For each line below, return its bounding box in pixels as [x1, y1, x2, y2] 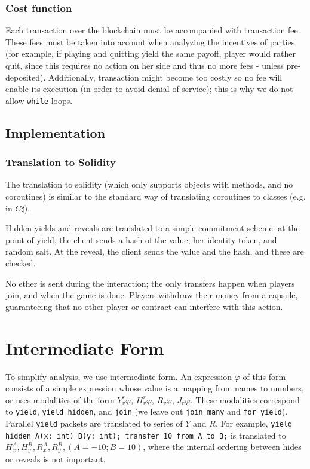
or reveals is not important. [5, 452, 106, 465]
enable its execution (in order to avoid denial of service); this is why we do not [5, 82, 293, 95]
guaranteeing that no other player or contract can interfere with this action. [5, 300, 283, 312]
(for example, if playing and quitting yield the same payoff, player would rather [5, 47, 296, 60]
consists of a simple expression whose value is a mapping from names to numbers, [5, 382, 304, 394]
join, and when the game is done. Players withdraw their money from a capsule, [5, 289, 298, 301]
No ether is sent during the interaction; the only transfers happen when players [5, 277, 295, 289]
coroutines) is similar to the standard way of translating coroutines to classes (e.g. [5, 190, 306, 203]
